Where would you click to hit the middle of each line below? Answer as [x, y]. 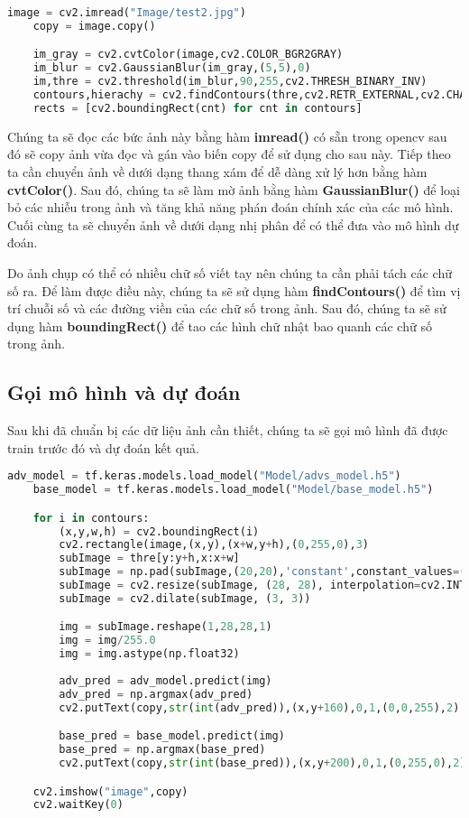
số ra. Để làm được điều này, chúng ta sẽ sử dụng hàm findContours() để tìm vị [234, 290]
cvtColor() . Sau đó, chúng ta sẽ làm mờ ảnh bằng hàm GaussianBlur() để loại [234, 189]
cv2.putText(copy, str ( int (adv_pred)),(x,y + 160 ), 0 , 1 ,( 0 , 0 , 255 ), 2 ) [259, 707]
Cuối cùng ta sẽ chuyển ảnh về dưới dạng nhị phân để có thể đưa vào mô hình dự [233, 224]
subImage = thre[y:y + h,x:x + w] [149, 558]
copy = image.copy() [94, 26]
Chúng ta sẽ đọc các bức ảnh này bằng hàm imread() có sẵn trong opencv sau [227, 136]
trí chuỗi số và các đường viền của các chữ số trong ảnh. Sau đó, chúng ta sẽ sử [227, 308]
